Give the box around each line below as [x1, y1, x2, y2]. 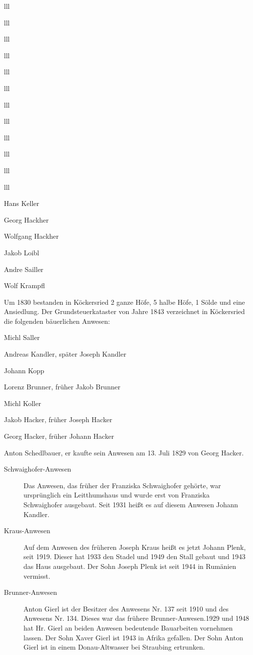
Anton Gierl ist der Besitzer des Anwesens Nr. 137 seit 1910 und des [23, 603, 229, 613]
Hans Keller [4, 198, 40, 208]
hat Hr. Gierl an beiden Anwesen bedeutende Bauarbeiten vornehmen [23, 622, 233, 632]
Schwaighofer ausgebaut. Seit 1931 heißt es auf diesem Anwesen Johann [23, 499, 238, 509]
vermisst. [23, 570, 50, 581]
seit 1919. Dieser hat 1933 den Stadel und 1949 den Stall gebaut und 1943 [23, 551, 246, 562]
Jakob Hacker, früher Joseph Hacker [4, 414, 113, 425]
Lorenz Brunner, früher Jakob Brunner [4, 382, 120, 392]
